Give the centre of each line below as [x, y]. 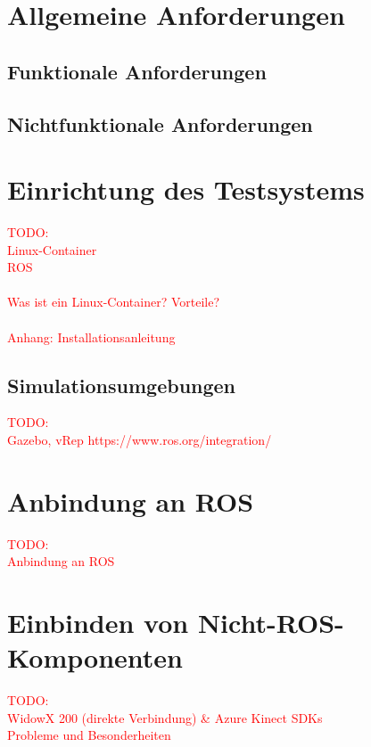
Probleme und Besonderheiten [89, 735]
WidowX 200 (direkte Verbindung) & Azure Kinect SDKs [165, 717]
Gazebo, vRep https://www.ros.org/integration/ [140, 440]
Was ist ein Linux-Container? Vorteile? [114, 302]
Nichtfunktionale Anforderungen [160, 123]
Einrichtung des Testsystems [186, 189]
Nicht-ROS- [271, 623]
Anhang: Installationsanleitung [91, 337]
